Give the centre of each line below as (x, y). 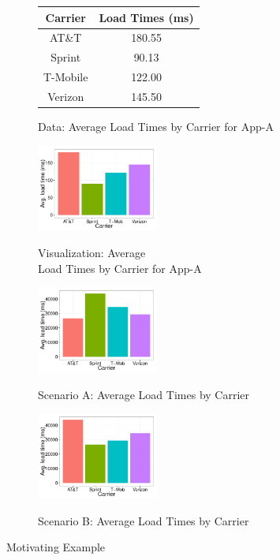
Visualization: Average (92, 253)
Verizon (66, 96)
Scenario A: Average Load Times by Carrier (144, 394)
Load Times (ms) (146, 17)
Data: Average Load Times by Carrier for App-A (156, 126)
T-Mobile (66, 77)
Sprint (66, 57)
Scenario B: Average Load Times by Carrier (144, 520)
